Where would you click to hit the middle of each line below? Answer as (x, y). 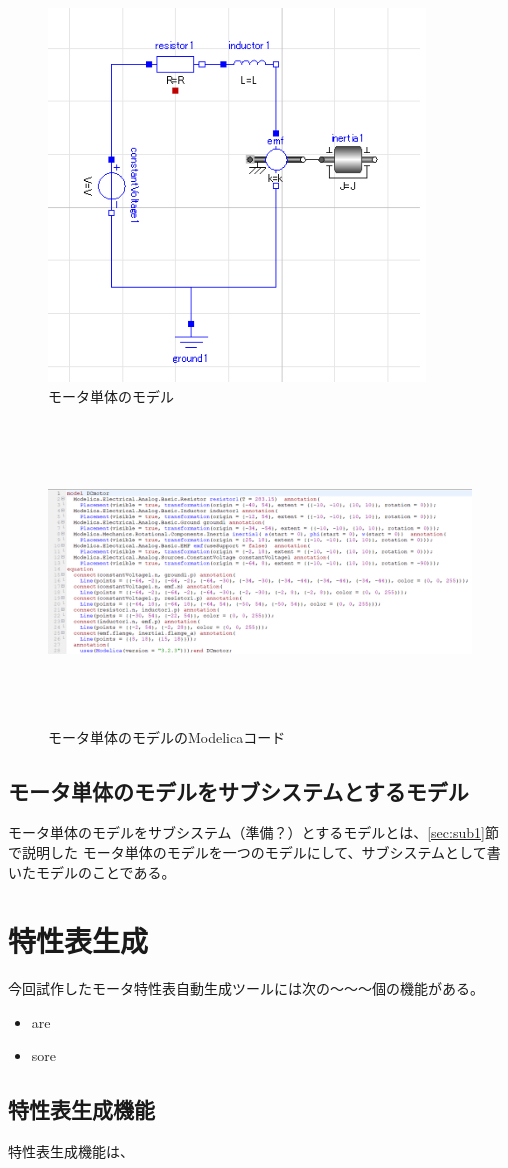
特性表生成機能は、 (71, 1151)
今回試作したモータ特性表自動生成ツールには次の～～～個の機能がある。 (246, 988)
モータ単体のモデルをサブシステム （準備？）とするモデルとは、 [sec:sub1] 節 (253, 832)
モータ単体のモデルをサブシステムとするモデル (238, 790)
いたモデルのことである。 (92, 871)
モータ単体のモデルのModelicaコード (167, 736)
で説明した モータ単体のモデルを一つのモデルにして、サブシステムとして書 (254, 851)
